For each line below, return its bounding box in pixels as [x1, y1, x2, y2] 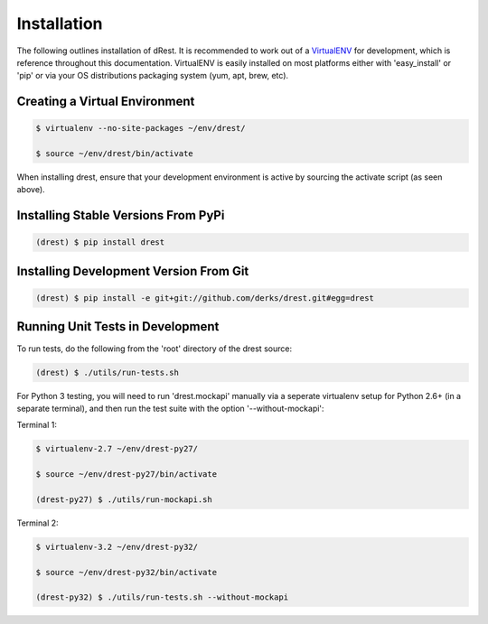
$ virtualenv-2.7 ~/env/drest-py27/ [35, 443, 199, 454]
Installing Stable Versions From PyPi [16, 208, 225, 223]
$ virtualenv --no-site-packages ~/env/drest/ [35, 123, 246, 134]
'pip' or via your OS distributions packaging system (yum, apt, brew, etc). [16, 70, 289, 81]
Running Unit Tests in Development [16, 319, 220, 334]
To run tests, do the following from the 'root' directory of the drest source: [16, 343, 293, 354]
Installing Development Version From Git [16, 263, 249, 279]
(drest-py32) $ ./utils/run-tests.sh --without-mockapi [35, 592, 289, 602]
